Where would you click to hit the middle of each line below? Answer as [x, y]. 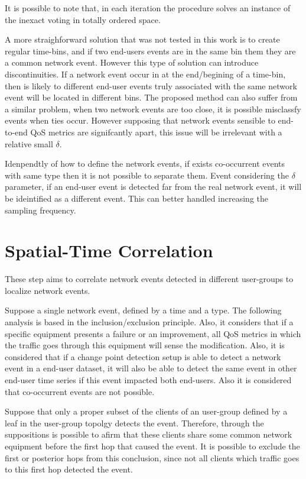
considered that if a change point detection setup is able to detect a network [143, 356]
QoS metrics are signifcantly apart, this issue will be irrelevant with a [156, 132]
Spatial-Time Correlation [109, 250]
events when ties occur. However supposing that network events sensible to [140, 120]
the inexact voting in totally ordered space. [83, 19]
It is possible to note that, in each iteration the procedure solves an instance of [148, 8]
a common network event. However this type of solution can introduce [132, 62]
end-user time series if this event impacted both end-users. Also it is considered [148, 379]
